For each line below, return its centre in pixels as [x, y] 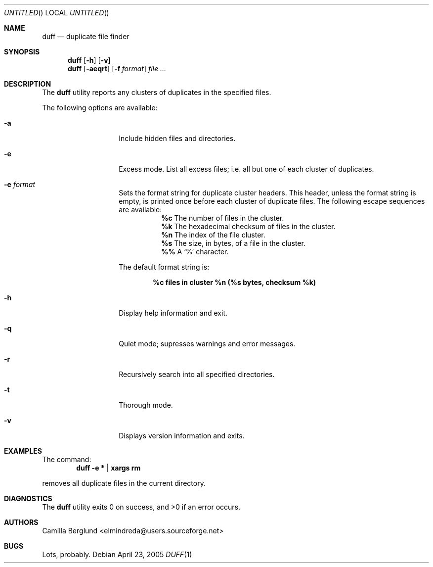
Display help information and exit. [173, 313]
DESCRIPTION [28, 84]
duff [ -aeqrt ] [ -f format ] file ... [117, 69]
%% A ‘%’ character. [195, 252]
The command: [67, 459]
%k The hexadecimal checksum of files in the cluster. [248, 226]
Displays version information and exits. [182, 436]
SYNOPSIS [22, 52]
